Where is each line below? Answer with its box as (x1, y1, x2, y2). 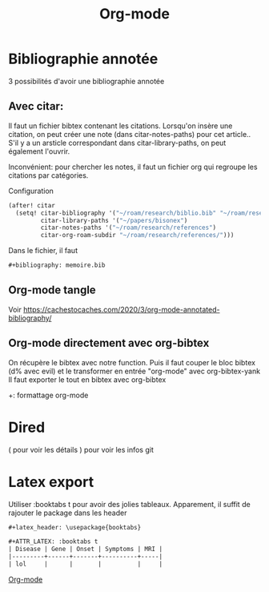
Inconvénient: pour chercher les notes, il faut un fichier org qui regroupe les (8, 162, 258, 171)
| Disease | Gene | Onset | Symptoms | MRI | (8, 546, 163, 554)
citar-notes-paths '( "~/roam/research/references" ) (40, 224, 217, 232)
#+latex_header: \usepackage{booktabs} (8, 523, 142, 531)
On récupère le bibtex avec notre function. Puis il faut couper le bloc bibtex (8, 357, 256, 367)
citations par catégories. (8, 170, 89, 180)
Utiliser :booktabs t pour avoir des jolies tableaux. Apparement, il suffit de (8, 499, 251, 509)
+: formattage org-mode (8, 390, 89, 400)
